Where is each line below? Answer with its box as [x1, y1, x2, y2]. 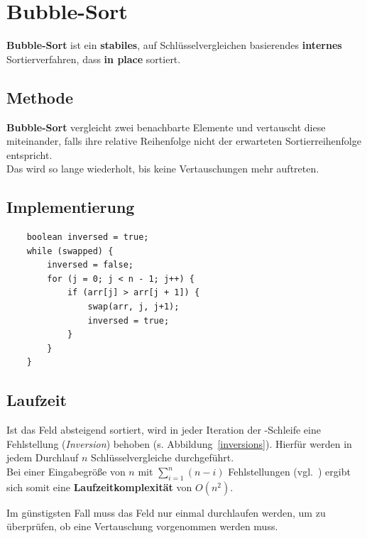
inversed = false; [47, 260, 133, 270]
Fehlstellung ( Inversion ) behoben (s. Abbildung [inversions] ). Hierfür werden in [6, 436, 352, 451]
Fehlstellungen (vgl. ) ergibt [228, 464, 351, 479]
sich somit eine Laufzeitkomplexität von [6, 479, 192, 494]
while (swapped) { [26, 246, 114, 256]
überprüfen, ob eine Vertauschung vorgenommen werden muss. [6, 519, 278, 534]
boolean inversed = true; [26, 232, 149, 243]
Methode [6, 86, 74, 108]
